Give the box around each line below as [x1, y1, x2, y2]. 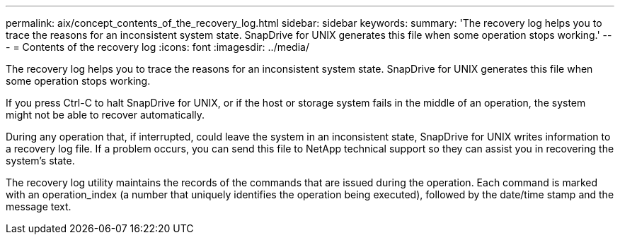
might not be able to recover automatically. [6, 109, 205, 121]
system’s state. [6, 155, 75, 167]
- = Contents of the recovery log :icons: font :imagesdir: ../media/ [6, 41, 309, 53]
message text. [6, 200, 71, 212]
